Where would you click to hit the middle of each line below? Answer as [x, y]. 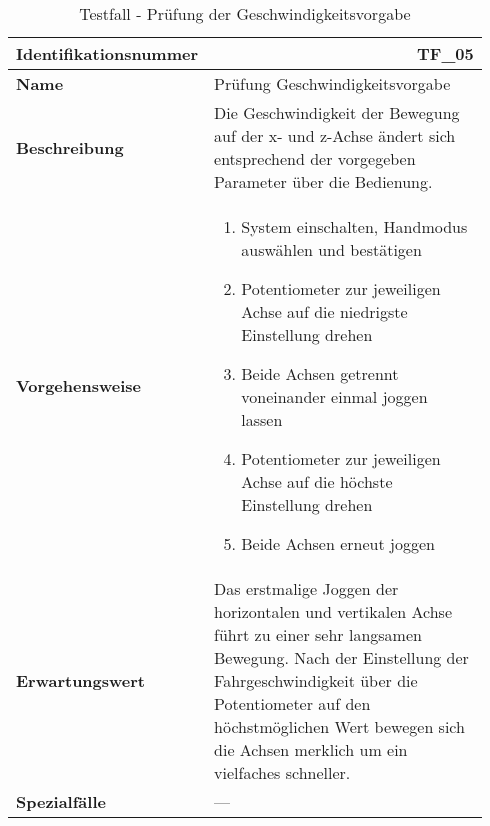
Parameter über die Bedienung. [323, 181]
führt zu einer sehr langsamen [318, 634]
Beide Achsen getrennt [320, 373]
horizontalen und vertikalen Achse [333, 611]
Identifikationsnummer [107, 53]
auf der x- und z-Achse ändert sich [335, 135]
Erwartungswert [81, 680]
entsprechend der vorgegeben [315, 158]
